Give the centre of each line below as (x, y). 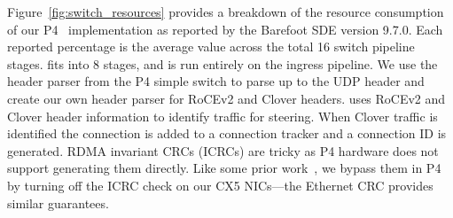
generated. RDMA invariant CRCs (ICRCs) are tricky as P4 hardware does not (223, 150)
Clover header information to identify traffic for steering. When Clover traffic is (223, 116)
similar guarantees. (58, 202)
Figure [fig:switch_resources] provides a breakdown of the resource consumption (226, 12)
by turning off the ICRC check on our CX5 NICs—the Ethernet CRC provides (220, 185)
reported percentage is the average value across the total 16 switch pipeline (211, 47)
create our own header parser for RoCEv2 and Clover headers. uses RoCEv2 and (226, 98)
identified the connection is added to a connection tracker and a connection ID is (227, 133)
